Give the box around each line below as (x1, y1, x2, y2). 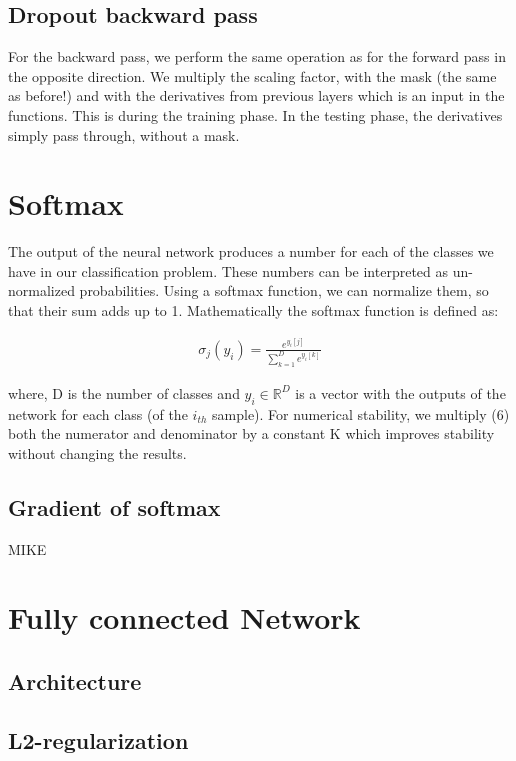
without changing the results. (8, 442, 187, 463)
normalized (8, 280, 75, 301)
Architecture (8, 665, 142, 696)
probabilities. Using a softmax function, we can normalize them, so (79, 280, 489, 301)
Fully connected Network (8, 597, 361, 638)
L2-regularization (8, 724, 189, 755)
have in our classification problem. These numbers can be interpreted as (8, 260, 449, 281)
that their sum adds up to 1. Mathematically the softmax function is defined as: (8, 300, 499, 321)
